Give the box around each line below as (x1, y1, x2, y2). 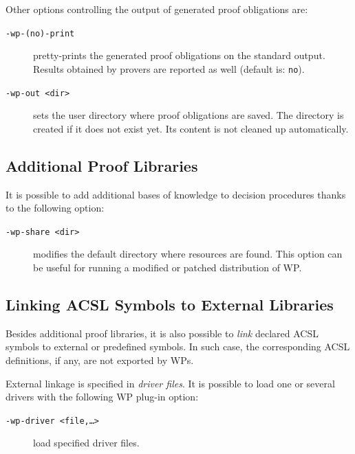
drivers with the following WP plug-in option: (6, 389, 199, 404)
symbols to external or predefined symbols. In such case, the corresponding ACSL (6, 339, 350, 354)
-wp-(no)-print (6, 28, 75, 38)
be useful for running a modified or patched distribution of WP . (33, 260, 302, 274)
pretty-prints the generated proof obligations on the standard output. (33, 48, 325, 63)
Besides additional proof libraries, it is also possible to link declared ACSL (6, 326, 319, 340)
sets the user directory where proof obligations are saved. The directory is (33, 108, 344, 122)
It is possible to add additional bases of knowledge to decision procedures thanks (6, 187, 346, 201)
